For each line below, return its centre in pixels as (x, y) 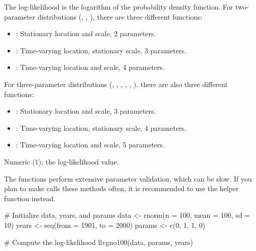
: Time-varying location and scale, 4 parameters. (90, 67)
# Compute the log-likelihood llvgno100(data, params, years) (99, 242)
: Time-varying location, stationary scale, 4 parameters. (101, 128)
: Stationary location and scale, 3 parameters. (86, 111)
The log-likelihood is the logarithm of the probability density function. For (119, 7)
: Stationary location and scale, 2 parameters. (86, 33)
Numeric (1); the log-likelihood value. (61, 161)
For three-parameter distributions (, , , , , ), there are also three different (116, 84)
